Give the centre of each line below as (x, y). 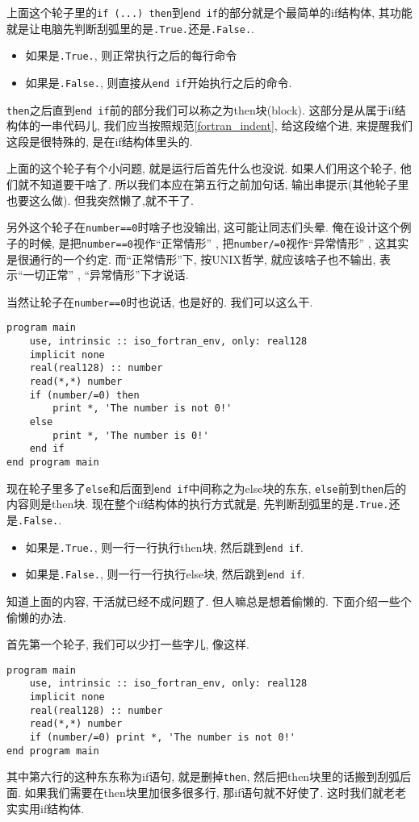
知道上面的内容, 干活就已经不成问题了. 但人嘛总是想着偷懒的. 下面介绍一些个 (209, 601)
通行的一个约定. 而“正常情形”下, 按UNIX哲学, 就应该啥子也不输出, (202, 259)
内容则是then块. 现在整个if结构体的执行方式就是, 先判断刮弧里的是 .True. (198, 504)
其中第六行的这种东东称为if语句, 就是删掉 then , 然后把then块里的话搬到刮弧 (203, 776)
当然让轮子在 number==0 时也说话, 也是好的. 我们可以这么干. (160, 301)
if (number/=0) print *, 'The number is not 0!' (162, 737)
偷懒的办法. (36, 617)
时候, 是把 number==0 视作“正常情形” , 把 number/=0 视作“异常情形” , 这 (207, 242)
